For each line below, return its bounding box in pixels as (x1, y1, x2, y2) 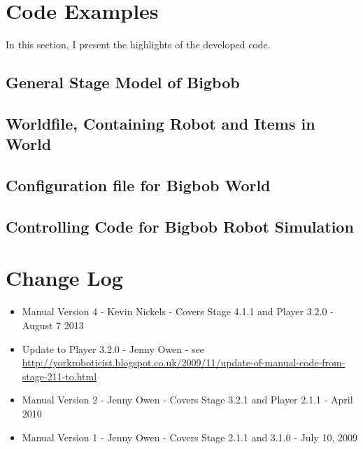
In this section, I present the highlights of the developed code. (6, 37, 271, 52)
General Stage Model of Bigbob (6, 71, 240, 93)
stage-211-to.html (22, 368, 97, 383)
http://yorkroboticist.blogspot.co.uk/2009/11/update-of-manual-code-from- (22, 355, 346, 370)
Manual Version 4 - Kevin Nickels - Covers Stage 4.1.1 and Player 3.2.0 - (22, 304, 334, 319)
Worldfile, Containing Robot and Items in (6, 112, 315, 134)
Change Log (6, 263, 123, 292)
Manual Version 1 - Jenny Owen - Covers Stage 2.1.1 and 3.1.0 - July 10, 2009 (22, 429, 358, 444)
